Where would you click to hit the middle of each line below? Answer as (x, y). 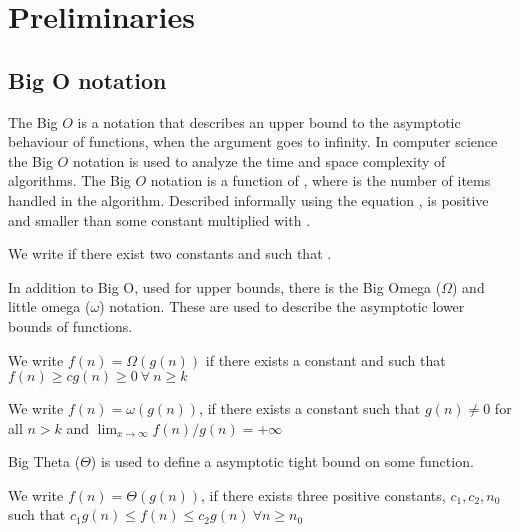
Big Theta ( (44, 461)
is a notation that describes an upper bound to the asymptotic (269, 121)
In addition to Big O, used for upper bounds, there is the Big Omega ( (225, 286)
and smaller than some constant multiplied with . (159, 219)
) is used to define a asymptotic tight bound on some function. (282, 461)
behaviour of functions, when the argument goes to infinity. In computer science (253, 141)
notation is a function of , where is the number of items (320, 180)
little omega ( (49, 306)
